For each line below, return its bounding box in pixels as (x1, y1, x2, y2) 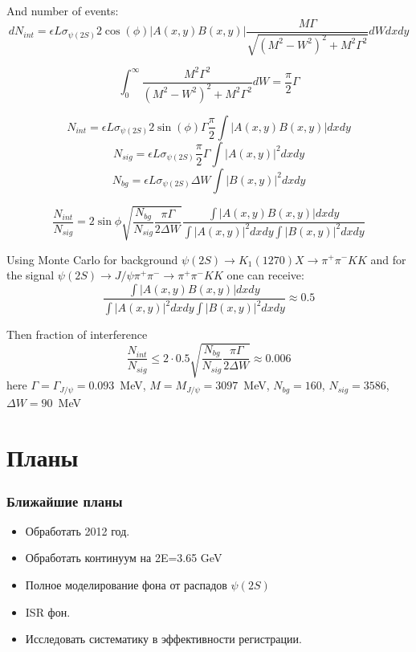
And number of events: (6, 2, 119, 18)
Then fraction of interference (6, 326, 148, 343)
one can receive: (226, 267, 304, 283)
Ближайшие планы (6, 491, 123, 511)
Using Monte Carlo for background (6, 251, 178, 267)
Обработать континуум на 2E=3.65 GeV (25, 549, 222, 566)
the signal (6, 267, 55, 283)
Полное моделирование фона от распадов (25, 577, 227, 593)
